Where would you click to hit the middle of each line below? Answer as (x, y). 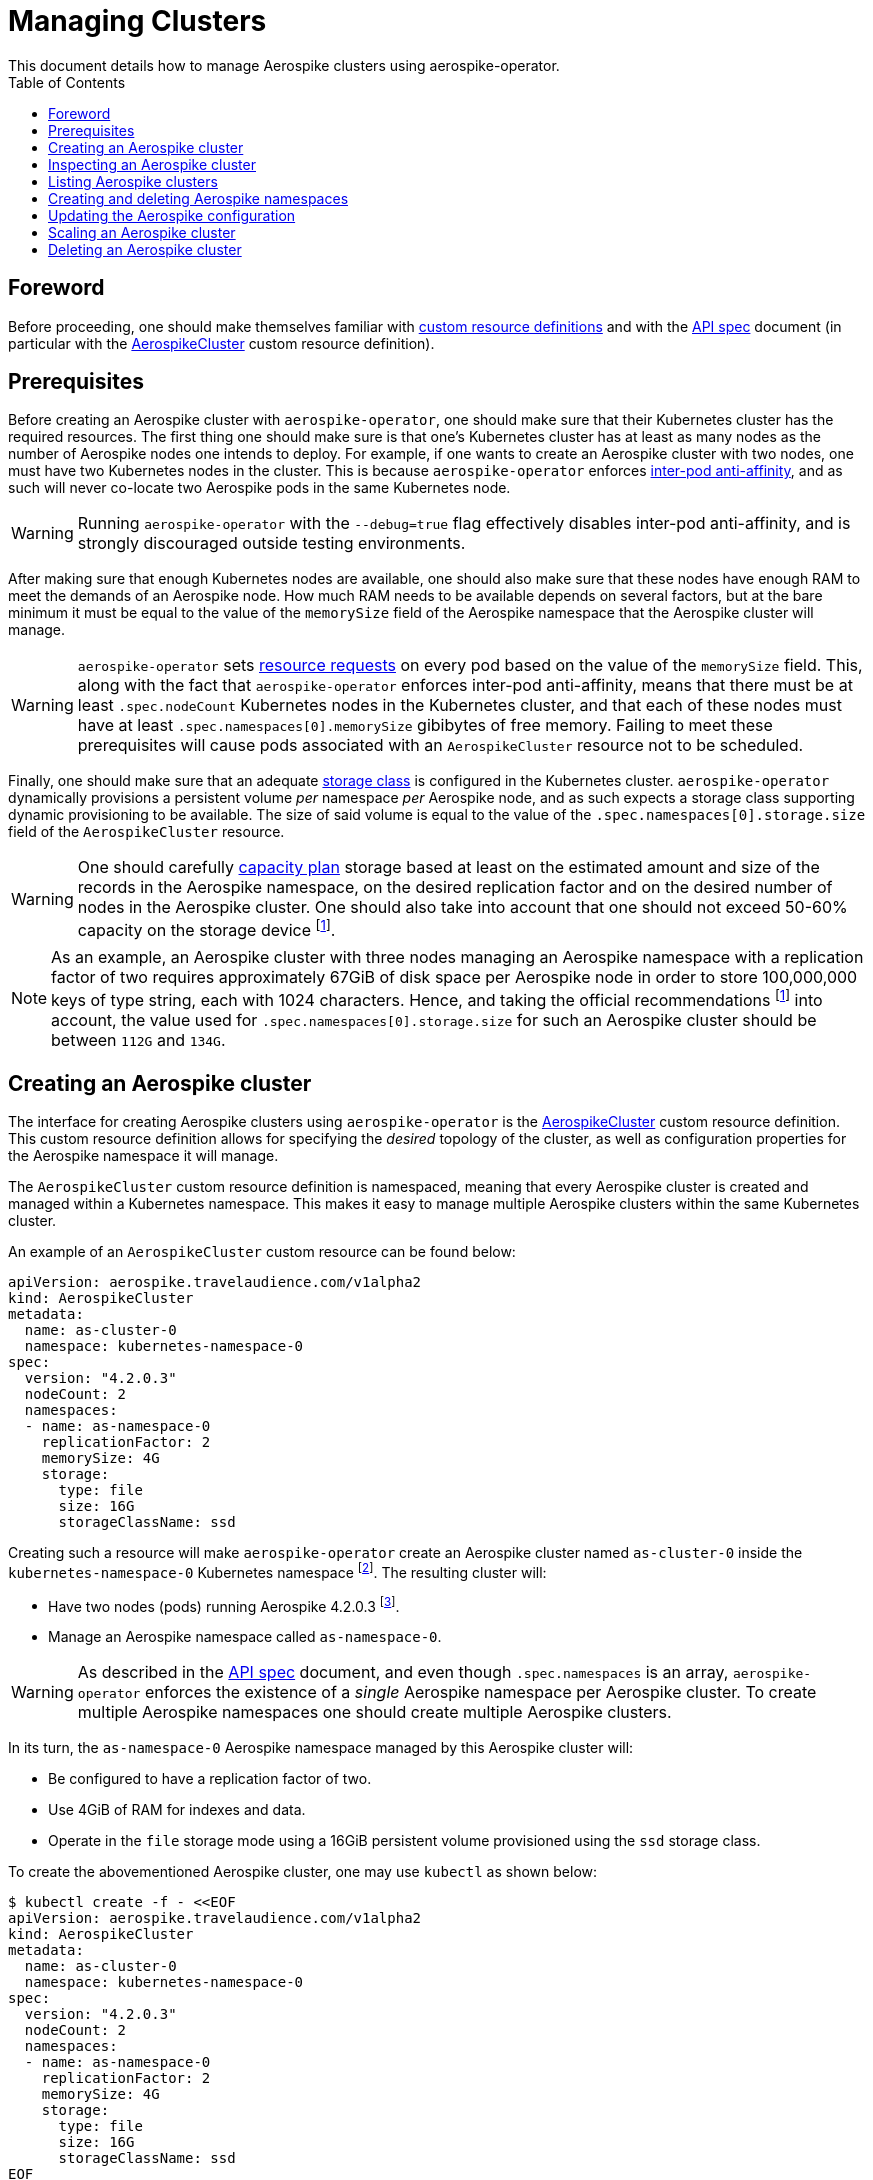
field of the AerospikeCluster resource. (146, 832)
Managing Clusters (137, 21)
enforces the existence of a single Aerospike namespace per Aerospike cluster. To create (480, 1692)
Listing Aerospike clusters (133, 181)
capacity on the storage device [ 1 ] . (206, 929)
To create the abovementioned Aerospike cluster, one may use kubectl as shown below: (303, 1872)
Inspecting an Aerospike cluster (152, 164)
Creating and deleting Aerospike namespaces (198, 198)
